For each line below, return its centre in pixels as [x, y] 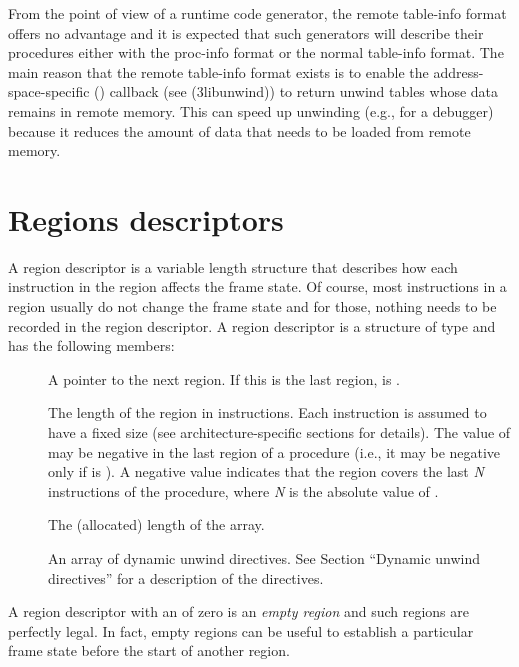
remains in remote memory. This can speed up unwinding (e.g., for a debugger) [251, 110]
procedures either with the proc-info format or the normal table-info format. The [256, 52]
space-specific [49, 91]
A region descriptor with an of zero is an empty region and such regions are [239, 611]
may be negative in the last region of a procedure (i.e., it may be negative [274, 451]
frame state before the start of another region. [149, 650]
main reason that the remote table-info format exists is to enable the [218, 71]
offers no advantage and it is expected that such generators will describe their [246, 32]
